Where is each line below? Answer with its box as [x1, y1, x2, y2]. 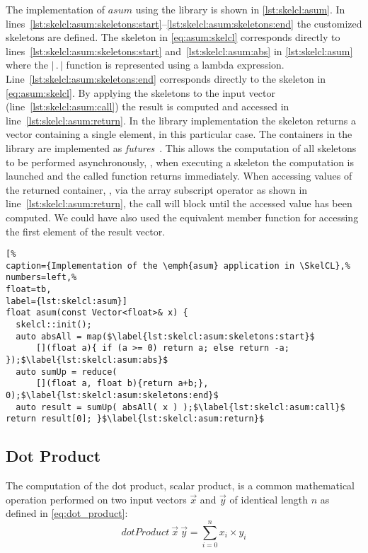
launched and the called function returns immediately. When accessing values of [6, 168, 352, 183]
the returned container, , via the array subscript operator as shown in [6, 182, 308, 197]
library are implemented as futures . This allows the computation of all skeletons [6, 140, 357, 155]
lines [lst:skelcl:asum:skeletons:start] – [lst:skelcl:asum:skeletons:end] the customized [6, 16, 362, 30]
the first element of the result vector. [6, 223, 166, 238]
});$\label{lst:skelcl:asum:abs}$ [6, 355, 168, 365]
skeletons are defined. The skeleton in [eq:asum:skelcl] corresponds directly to [6, 30, 340, 45]
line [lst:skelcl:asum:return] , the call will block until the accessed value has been [6, 196, 352, 211]
